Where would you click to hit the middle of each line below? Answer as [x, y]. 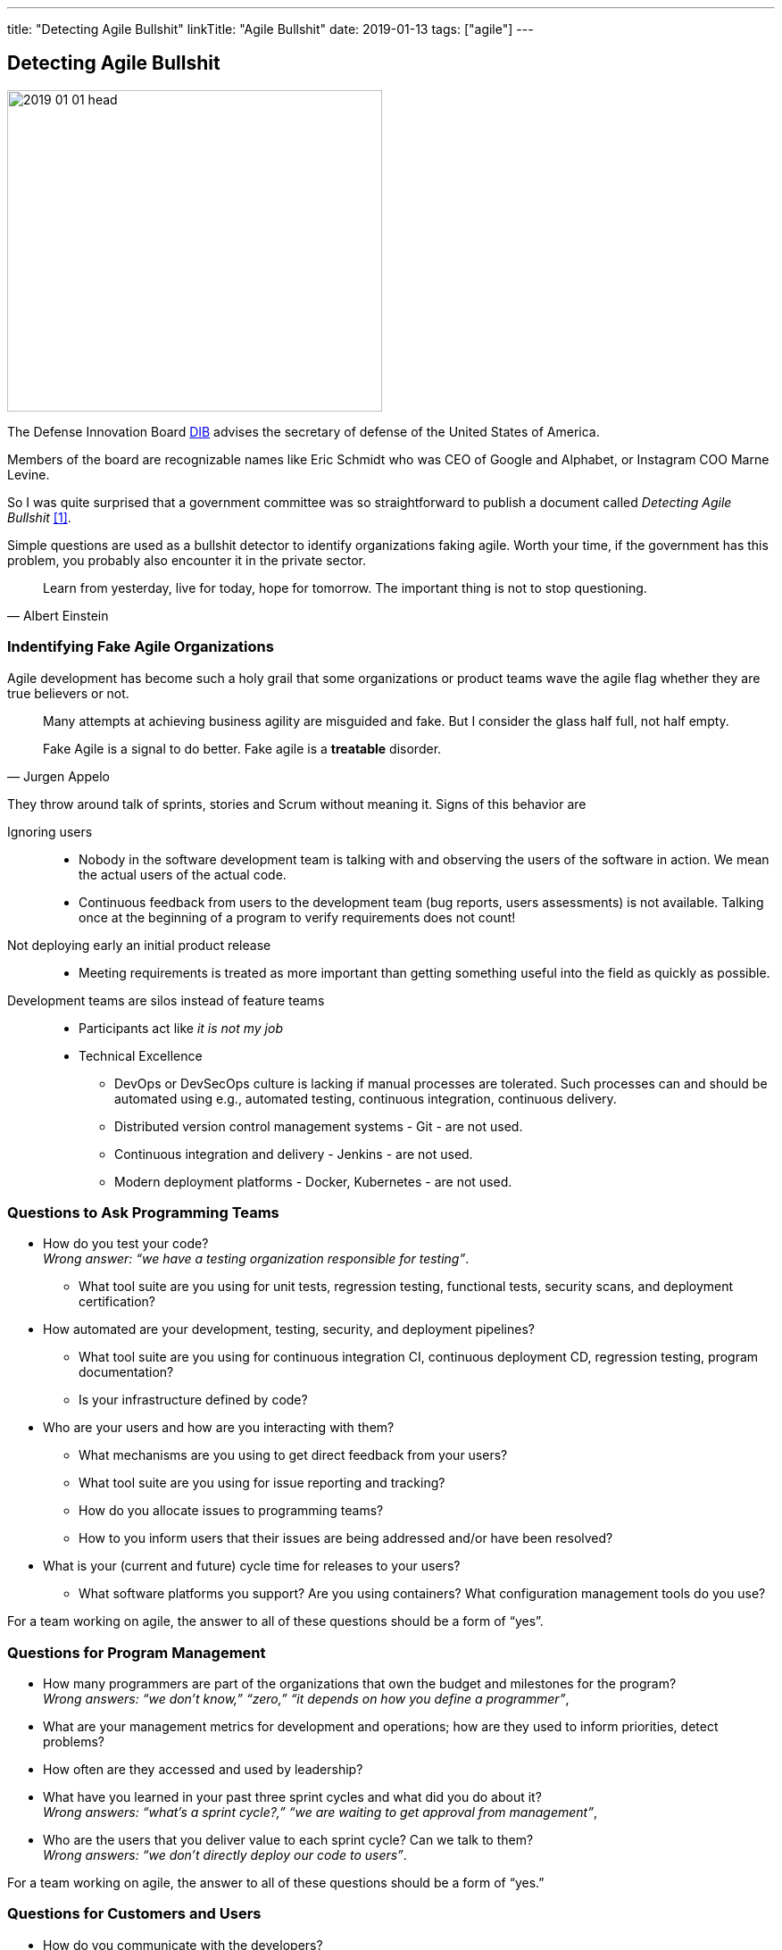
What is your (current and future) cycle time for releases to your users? [252, 1566]
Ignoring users [50, 831]
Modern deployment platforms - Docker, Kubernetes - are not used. [313, 1181]
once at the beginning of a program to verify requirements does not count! [297, 917]
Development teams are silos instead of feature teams [166, 1000]
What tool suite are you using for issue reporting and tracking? [262, 1483]
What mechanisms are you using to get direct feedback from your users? [293, 1455]
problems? [74, 1742]
